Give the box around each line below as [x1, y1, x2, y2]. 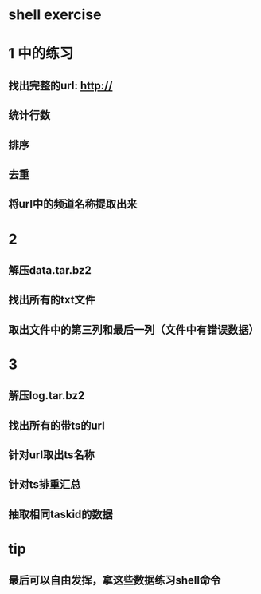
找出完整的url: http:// [8, 78, 113, 93]
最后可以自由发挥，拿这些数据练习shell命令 [8, 573, 221, 588]
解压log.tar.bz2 [8, 389, 85, 402]
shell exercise [8, 6, 102, 24]
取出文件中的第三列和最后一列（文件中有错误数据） [8, 323, 259, 336]
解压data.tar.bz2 [8, 263, 92, 277]
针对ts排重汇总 [8, 477, 81, 492]
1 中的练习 [8, 45, 74, 63]
